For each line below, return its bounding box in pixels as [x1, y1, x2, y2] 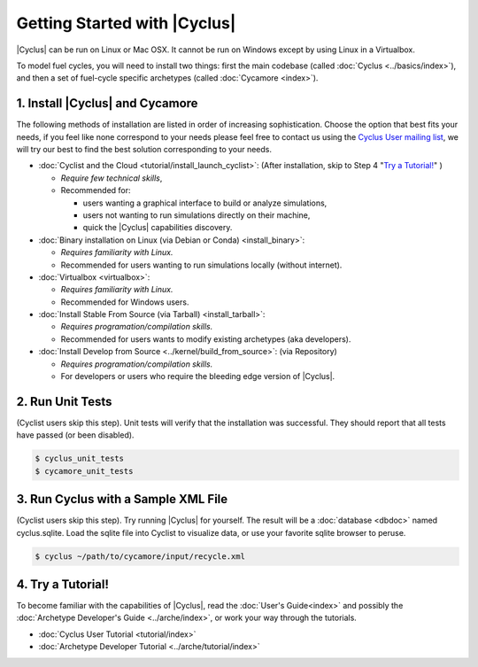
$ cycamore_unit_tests [35, 466, 134, 476]
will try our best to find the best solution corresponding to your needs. [16, 144, 273, 155]
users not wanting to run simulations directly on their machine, [82, 209, 311, 221]
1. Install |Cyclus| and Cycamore [16, 96, 198, 111]
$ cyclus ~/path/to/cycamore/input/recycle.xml [35, 551, 245, 562]
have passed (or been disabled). [16, 430, 135, 440]
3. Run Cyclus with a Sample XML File [16, 492, 228, 507]
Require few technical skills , [60, 173, 163, 183]
